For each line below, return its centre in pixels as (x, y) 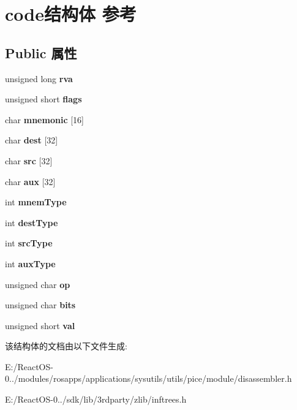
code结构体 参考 (71, 14)
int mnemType (36, 202)
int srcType (29, 243)
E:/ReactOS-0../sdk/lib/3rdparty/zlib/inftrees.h (96, 399)
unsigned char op (38, 284)
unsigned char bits (40, 305)
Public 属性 (41, 52)
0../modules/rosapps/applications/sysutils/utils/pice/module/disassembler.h (148, 378)
